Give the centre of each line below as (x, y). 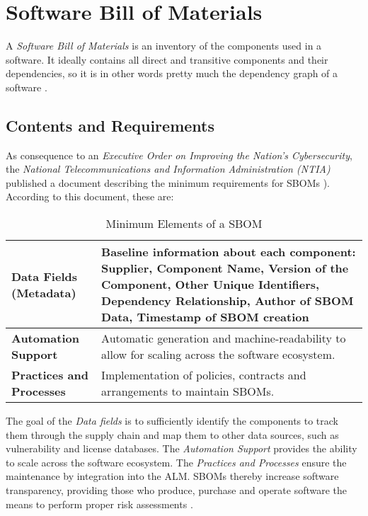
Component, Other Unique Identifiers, (211, 285)
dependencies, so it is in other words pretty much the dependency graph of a (172, 73)
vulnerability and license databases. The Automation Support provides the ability (182, 448)
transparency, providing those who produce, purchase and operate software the (177, 490)
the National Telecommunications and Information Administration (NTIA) (168, 169)
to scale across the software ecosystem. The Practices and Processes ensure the (176, 462)
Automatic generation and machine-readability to (224, 338)
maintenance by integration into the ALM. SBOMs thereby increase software (172, 476)
